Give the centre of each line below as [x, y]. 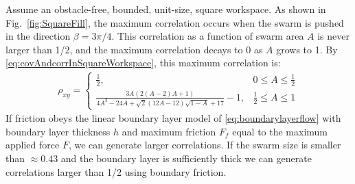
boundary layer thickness [58, 131]
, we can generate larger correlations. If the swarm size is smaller [205, 145]
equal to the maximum [280, 131]
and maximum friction [169, 131]
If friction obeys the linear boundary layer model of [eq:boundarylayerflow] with [173, 118]
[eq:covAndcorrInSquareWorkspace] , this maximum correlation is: [143, 63]
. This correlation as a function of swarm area [208, 36]
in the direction [38, 36]
